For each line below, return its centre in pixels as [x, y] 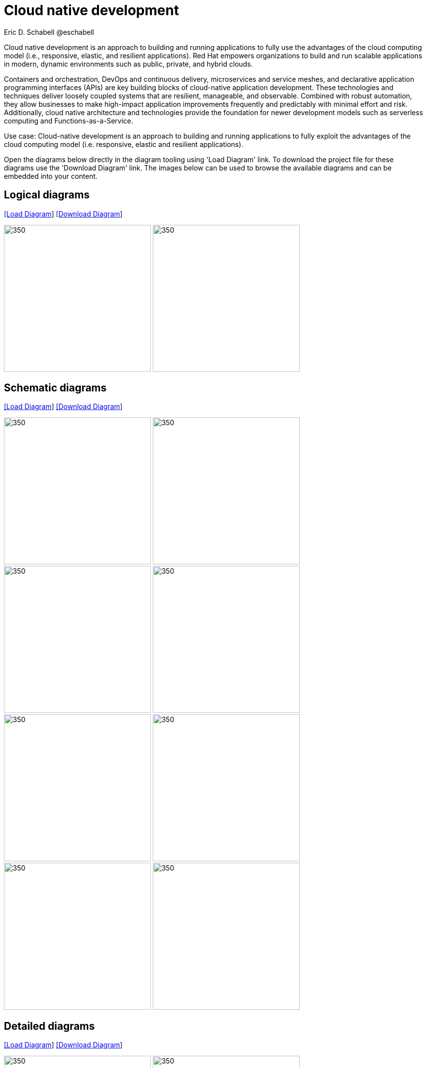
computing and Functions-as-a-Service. [69, 121]
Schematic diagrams [55, 388]
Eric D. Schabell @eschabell [49, 32]
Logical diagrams [47, 195]
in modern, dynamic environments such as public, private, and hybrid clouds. [129, 64]
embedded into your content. [51, 176]
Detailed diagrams [49, 1026]
